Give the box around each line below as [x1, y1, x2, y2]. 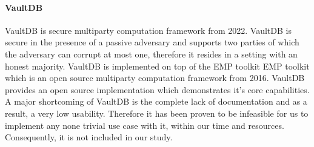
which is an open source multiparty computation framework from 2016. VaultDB [5, 71, 305, 84]
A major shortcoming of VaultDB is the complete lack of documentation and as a [5, 95, 307, 108]
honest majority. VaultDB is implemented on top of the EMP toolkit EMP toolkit [5, 59, 310, 72]
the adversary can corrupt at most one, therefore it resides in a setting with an [5, 47, 298, 60]
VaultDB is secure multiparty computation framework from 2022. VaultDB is [5, 24, 292, 36]
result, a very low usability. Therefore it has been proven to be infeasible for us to [5, 106, 309, 119]
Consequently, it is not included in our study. [5, 131, 173, 143]
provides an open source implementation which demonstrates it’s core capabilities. [5, 83, 310, 96]
